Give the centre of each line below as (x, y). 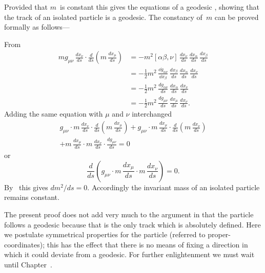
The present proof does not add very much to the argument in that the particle (129, 214)
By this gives (26, 187)
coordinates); (25, 244)
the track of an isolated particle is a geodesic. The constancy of (103, 17)
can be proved (237, 17)
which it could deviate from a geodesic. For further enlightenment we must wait (129, 254)
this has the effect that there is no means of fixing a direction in (147, 244)
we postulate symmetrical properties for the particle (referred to (105, 234)
